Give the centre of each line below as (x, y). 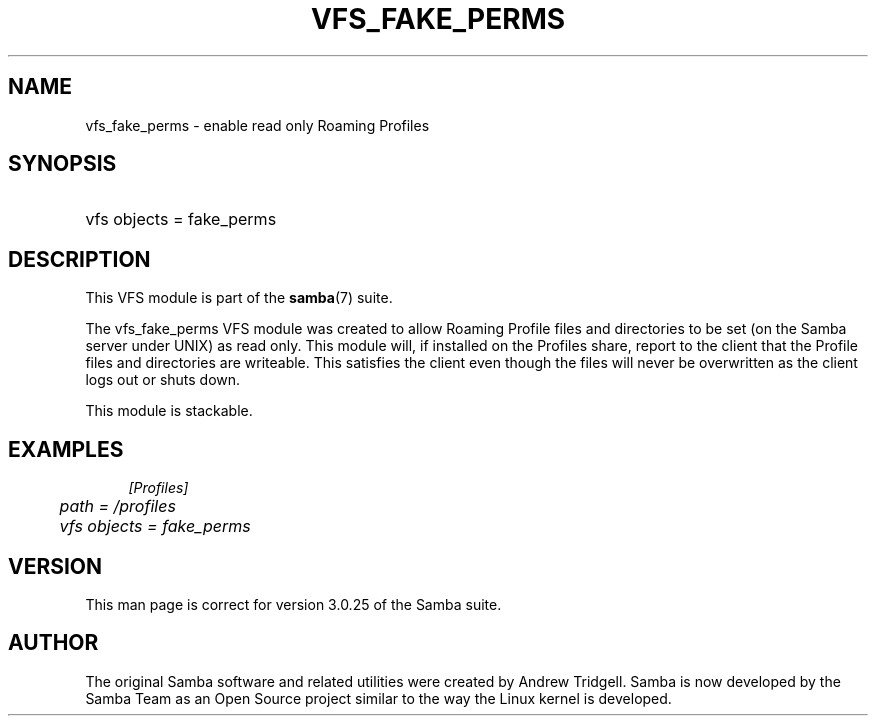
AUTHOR (53, 643)
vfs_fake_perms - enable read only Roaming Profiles (257, 125)
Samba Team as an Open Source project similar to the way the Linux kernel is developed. (378, 698)
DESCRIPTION (79, 259)
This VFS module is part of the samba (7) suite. (239, 298)
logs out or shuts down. (163, 380)
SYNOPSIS (62, 164)
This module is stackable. (169, 411)
